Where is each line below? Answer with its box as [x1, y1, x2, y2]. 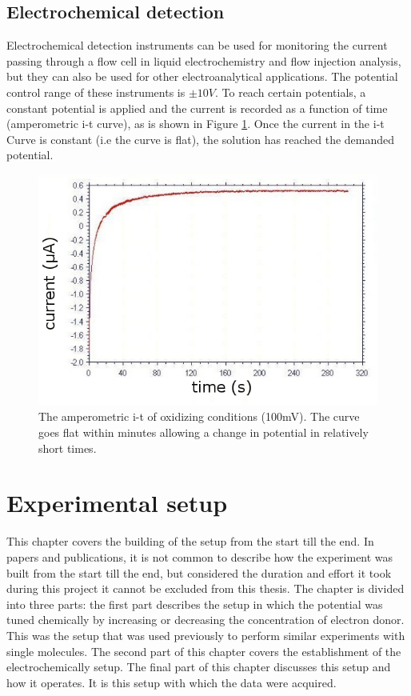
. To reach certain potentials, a [214, 83, 366, 100]
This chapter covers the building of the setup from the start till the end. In [6, 533, 374, 550]
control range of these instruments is [6, 83, 186, 100]
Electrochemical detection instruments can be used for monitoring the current [6, 37, 388, 54]
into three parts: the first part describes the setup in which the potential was [6, 595, 383, 612]
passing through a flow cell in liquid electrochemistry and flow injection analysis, [6, 52, 401, 69]
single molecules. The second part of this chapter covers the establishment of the [6, 642, 401, 659]
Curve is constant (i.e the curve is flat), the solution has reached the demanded [6, 130, 395, 147]
